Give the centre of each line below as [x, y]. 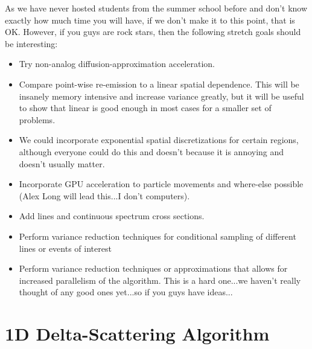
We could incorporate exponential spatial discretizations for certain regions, [159, 140]
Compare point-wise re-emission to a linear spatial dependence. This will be [159, 84]
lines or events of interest [65, 248]
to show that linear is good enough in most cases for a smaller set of [145, 108]
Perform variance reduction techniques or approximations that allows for [153, 268]
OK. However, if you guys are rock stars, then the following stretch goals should [153, 32]
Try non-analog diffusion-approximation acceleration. [117, 64]
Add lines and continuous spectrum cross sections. [112, 216]
